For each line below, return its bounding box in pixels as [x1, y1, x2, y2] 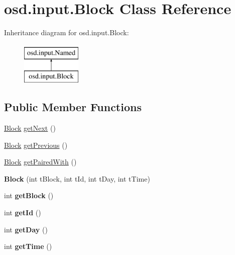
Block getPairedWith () [4, 156, 77, 167]
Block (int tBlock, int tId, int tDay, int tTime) [4, 173, 150, 184]
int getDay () [4, 224, 48, 234]
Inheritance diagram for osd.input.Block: [4, 27, 129, 38]
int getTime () [4, 241, 52, 251]
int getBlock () [4, 190, 54, 201]
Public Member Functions [4, 99, 142, 115]
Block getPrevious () [4, 139, 68, 150]
